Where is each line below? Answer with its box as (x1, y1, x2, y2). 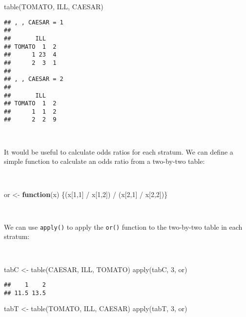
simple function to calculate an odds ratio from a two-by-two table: (4, 156, 205, 166)
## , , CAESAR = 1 (4, 19, 63, 26)
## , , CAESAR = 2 (4, 76, 63, 83)
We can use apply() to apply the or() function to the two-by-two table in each (4, 221, 243, 232)
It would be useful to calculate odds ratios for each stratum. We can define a (4, 146, 233, 157)
